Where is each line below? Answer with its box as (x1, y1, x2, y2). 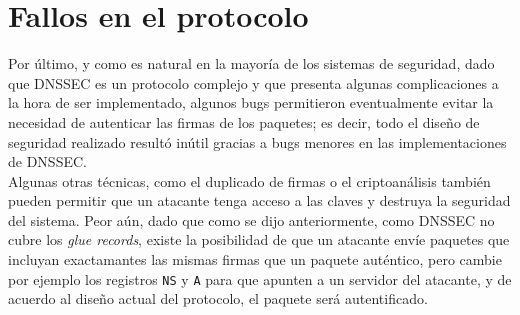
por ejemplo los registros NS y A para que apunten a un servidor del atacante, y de (8, 268, 512, 289)
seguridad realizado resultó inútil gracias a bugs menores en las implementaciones (8, 131, 507, 152)
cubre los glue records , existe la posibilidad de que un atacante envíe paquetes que (8, 229, 510, 250)
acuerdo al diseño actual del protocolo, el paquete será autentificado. (8, 288, 428, 309)
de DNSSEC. (8, 151, 87, 172)
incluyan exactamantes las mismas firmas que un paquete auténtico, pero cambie (8, 249, 502, 270)
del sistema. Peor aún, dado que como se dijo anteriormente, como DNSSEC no (8, 209, 495, 230)
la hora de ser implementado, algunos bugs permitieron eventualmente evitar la (8, 92, 494, 113)
